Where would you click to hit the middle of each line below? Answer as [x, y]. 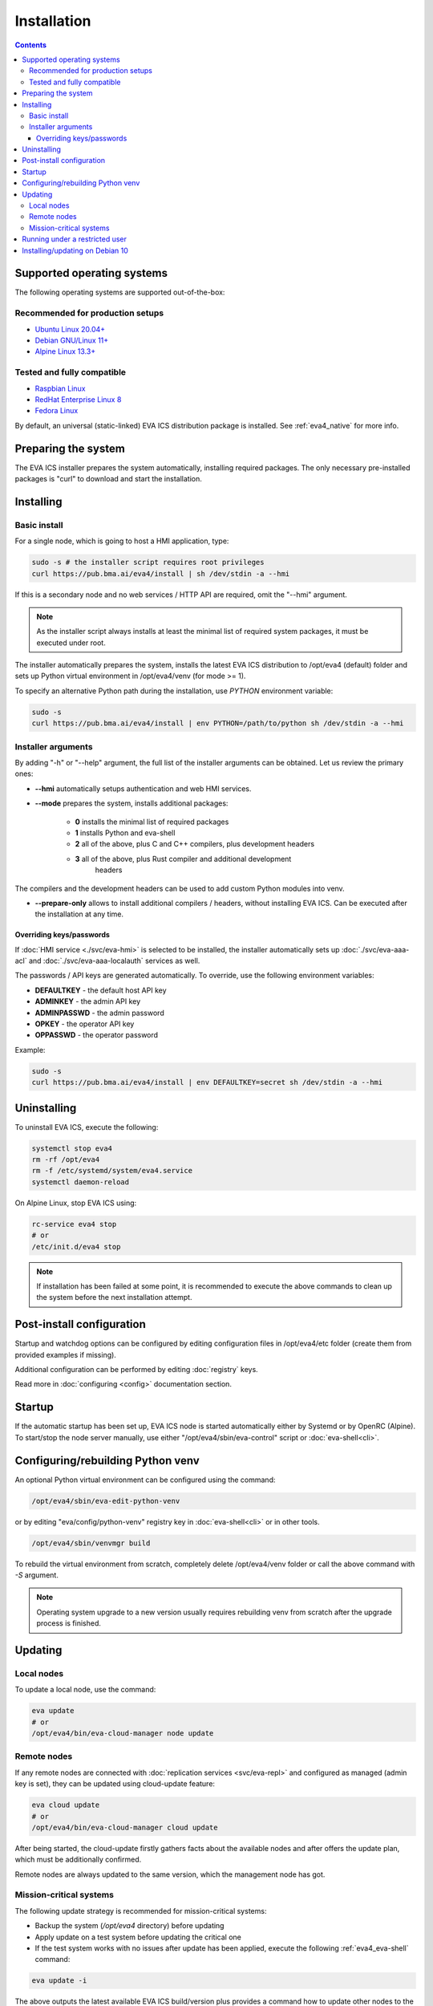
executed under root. [71, 643]
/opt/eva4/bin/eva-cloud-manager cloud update [125, 1827]
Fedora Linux [57, 411]
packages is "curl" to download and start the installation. [108, 479]
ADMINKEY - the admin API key [88, 1001]
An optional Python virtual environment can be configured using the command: [145, 1480]
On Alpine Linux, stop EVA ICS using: [76, 1203]
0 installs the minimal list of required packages [152, 822]
